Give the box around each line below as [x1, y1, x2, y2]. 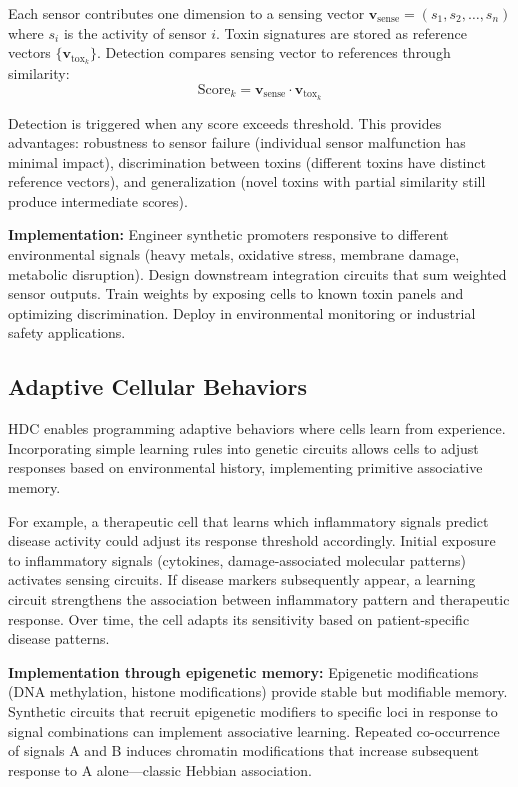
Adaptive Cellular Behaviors [8, 371, 307, 402]
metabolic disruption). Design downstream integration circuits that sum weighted [8, 263, 507, 284]
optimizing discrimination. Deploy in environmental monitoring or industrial [8, 302, 476, 323]
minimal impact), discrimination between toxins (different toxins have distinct [8, 151, 486, 172]
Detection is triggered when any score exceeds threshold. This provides [8, 112, 442, 133]
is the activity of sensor [63, 22, 207, 43]
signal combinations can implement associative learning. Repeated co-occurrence [8, 720, 500, 741]
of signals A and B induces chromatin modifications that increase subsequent [8, 740, 479, 761]
